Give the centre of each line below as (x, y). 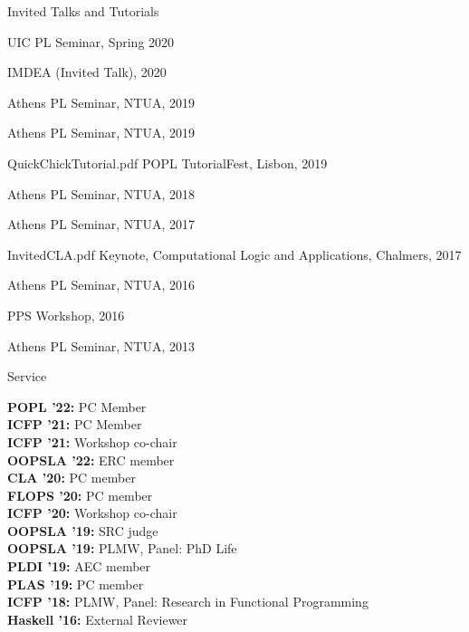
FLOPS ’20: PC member (80, 495)
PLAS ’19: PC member (76, 584)
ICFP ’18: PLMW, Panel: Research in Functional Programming (188, 602)
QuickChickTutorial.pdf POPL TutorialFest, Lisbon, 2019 (167, 163)
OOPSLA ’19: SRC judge (83, 530)
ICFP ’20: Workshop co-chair (92, 513)
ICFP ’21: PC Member (75, 424)
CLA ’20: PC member (72, 478)
